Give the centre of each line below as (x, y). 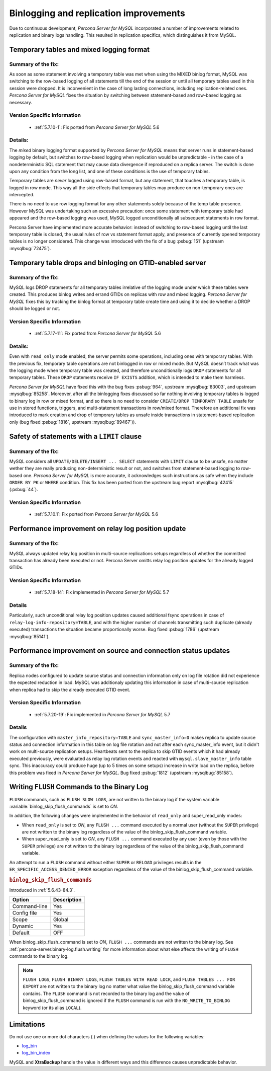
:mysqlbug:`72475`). (30, 248)
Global (61, 920)
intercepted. (22, 195)
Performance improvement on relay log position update (98, 529)
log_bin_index (36, 1053)
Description (67, 900)
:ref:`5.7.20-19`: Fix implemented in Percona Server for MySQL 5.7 (102, 714)
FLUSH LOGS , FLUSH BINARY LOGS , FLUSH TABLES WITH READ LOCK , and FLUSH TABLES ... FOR (129, 979)
